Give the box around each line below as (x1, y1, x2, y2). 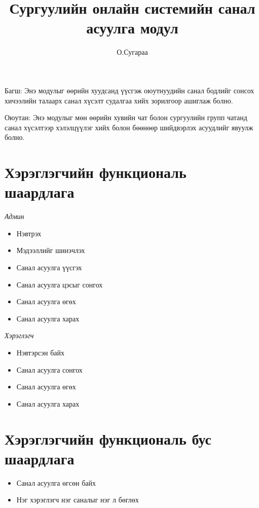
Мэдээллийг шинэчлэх (16, 245, 85, 256)
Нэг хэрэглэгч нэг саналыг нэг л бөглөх (16, 494, 139, 505)
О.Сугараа (117, 47, 148, 57)
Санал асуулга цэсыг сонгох (16, 279, 103, 289)
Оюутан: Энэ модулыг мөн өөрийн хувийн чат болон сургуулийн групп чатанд (5, 112, 247, 123)
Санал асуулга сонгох (16, 364, 83, 375)
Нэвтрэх (16, 228, 42, 238)
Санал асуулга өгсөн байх (16, 477, 96, 488)
